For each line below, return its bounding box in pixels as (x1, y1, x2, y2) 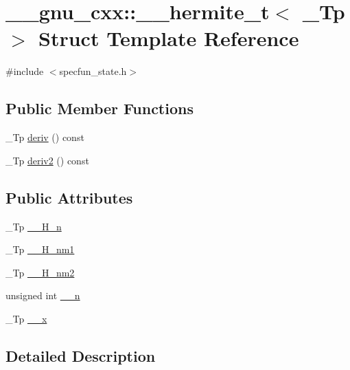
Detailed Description (5, 345, 156, 366)
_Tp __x (5, 311, 47, 325)
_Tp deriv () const (5, 130, 84, 144)
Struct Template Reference (38, 24, 299, 52)
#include (5, 64, 44, 78)
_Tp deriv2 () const (5, 153, 89, 167)
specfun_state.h (59, 64, 127, 78)
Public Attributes (5, 186, 133, 208)
